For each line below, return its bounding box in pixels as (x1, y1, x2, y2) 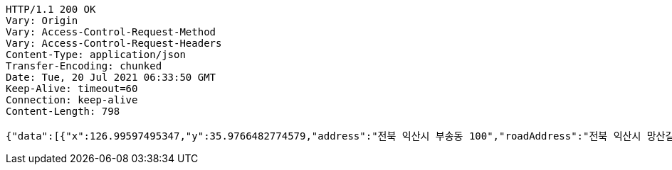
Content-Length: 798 (6, 106, 120, 117)
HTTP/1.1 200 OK (6, 4, 96, 15)
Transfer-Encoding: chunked (6, 60, 162, 72)
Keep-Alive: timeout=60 (6, 83, 138, 94)
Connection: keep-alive (6, 94, 138, 106)
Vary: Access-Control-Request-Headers (6, 38, 222, 49)
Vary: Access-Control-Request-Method (6, 26, 216, 38)
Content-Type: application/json (6, 49, 186, 60)
